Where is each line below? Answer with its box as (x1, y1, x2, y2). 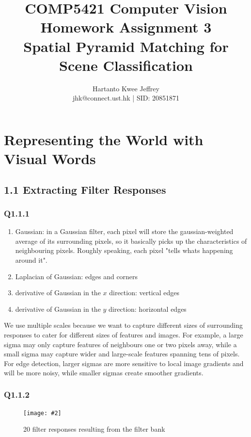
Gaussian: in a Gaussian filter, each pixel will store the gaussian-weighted (15, 226, 234, 236)
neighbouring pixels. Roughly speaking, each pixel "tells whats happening (15, 245, 233, 255)
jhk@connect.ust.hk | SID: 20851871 (72, 93, 180, 103)
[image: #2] (23, 410, 62, 417)
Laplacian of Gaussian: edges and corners (15, 271, 138, 281)
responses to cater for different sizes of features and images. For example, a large (4, 330, 243, 339)
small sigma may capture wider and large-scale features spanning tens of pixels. (4, 349, 240, 359)
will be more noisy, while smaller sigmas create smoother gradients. (4, 368, 204, 378)
